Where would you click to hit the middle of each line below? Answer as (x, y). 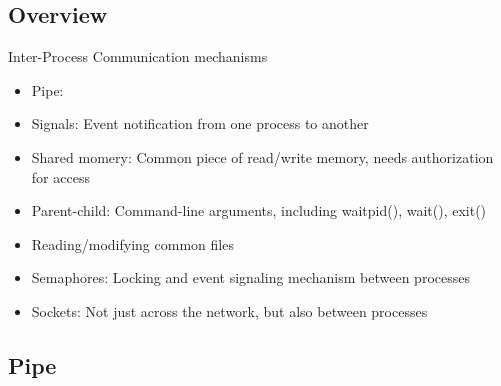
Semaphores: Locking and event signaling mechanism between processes (250, 277)
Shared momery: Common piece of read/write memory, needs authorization (262, 156)
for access (60, 176)
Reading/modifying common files (132, 243)
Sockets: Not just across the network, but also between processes (229, 310)
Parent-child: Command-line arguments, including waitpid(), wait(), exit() (259, 210)
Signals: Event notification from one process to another (200, 123)
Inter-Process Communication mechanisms (138, 56)
